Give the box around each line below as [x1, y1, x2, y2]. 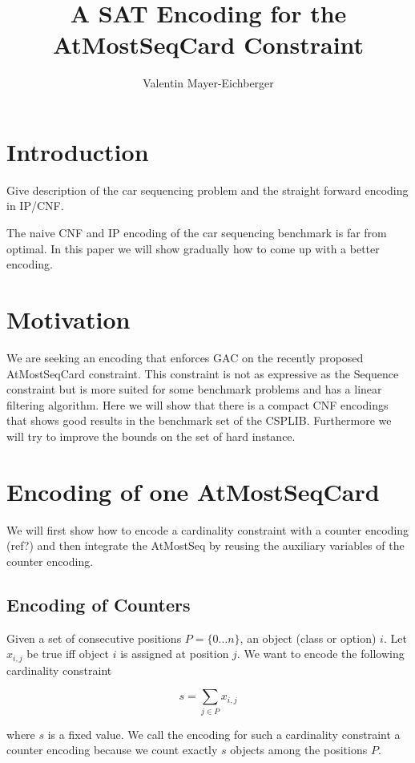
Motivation [6, 303, 131, 335]
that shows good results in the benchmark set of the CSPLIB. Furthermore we [6, 412, 392, 429]
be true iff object [26, 645, 109, 662]
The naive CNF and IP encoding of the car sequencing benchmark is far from [6, 224, 387, 241]
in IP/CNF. [6, 197, 64, 214]
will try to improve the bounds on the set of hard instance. [6, 427, 296, 444]
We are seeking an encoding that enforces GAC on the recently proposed [6, 349, 364, 365]
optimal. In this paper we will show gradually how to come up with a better [6, 240, 380, 256]
